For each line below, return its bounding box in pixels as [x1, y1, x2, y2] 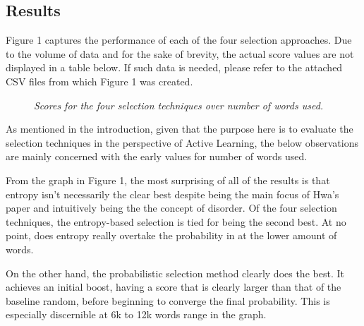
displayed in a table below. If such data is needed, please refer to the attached [6, 60, 343, 75]
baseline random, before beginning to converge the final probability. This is [6, 293, 330, 308]
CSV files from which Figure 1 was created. [6, 73, 193, 88]
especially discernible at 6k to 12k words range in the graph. [6, 307, 267, 322]
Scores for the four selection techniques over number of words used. [34, 97, 324, 112]
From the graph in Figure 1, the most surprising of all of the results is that [6, 172, 330, 187]
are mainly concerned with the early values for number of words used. [6, 149, 308, 164]
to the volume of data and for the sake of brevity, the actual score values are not [6, 46, 354, 61]
